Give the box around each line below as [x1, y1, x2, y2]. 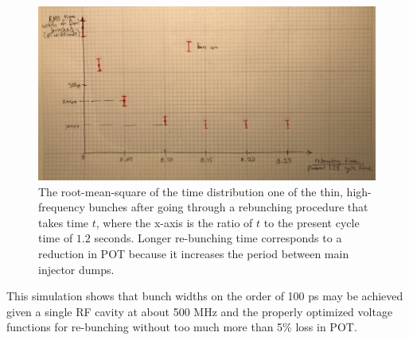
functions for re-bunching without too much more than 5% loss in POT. [6, 319, 357, 335]
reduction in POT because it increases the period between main [38, 245, 349, 261]
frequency [38, 199, 85, 215]
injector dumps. [38, 261, 115, 277]
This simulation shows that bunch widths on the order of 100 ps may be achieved [6, 288, 403, 304]
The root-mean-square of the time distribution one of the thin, [38, 183, 343, 199]
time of [38, 230, 73, 246]
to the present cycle [263, 214, 360, 230]
